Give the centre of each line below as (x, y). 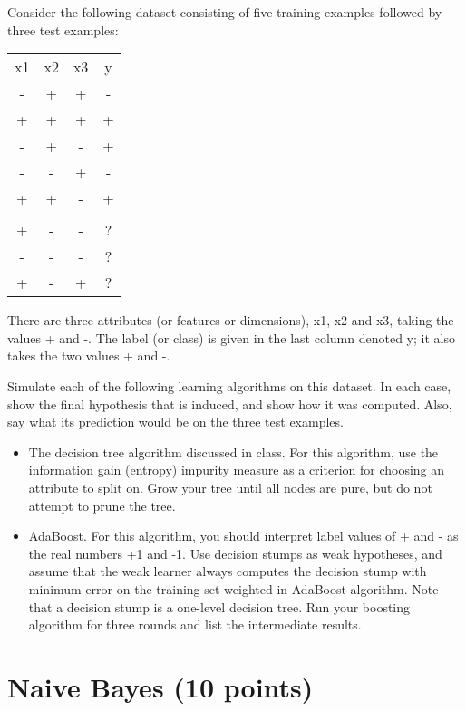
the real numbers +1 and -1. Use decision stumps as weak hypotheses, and (235, 553)
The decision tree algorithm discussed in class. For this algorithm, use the (233, 452)
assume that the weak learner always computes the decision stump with (228, 571)
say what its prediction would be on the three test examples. (175, 422)
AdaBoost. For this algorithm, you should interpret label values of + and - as (243, 536)
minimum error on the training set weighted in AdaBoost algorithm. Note (233, 588)
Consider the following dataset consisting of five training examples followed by (225, 12)
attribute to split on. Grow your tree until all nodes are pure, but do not (230, 487)
